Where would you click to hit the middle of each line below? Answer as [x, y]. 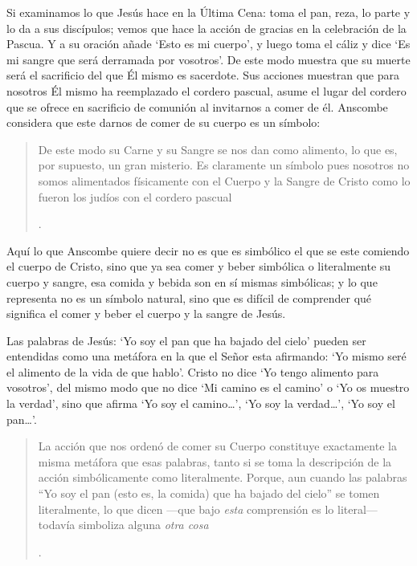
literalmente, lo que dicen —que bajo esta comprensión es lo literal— [208, 509]
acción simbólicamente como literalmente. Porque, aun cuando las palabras [223, 477]
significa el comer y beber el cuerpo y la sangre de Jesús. [146, 314]
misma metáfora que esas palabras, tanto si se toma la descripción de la [215, 461]
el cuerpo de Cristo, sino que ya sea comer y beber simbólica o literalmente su [199, 266]
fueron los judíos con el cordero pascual [135, 196]
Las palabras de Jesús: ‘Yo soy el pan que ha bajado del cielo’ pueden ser [186, 340]
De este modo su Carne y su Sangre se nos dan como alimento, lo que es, [218, 149]
